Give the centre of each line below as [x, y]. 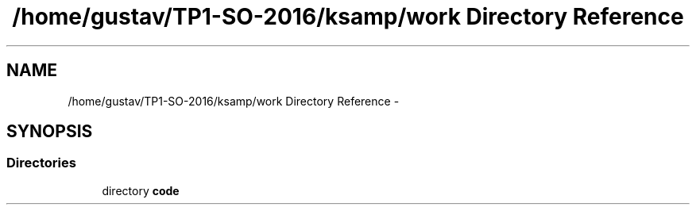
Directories [41, 163]
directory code [141, 190]
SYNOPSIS [50, 132]
